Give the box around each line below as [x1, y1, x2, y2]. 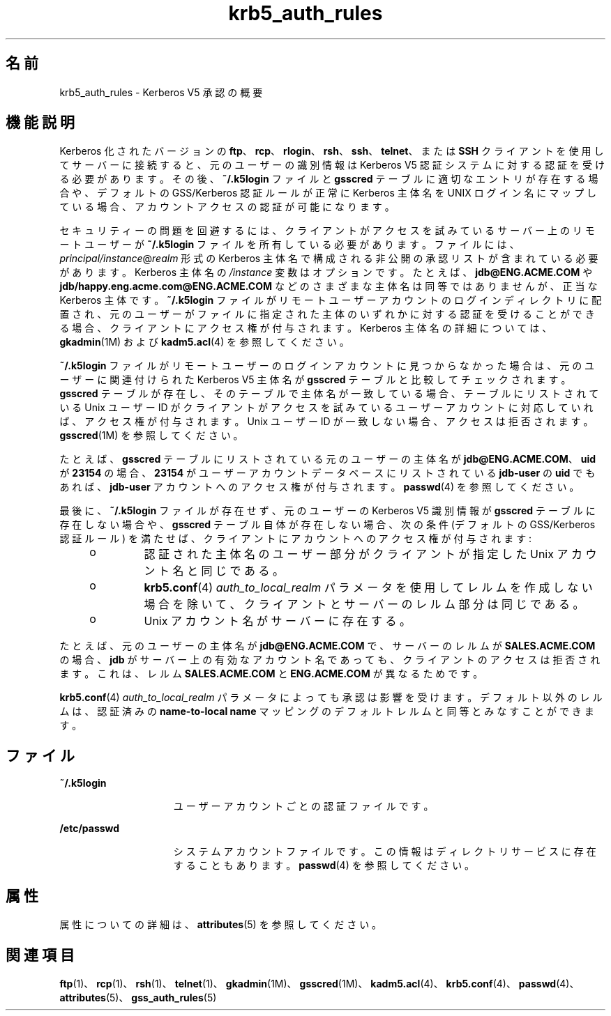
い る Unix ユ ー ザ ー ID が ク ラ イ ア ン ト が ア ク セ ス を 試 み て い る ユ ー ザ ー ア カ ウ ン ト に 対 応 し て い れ [59, 401, 594, 414]
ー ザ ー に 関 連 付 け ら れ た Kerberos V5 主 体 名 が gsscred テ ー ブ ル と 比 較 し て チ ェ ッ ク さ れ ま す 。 [59, 374, 571, 386]
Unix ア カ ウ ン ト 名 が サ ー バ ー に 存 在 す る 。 [144, 614, 411, 629]
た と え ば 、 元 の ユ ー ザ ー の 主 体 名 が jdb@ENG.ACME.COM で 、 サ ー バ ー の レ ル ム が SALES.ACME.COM [59, 640, 596, 652]
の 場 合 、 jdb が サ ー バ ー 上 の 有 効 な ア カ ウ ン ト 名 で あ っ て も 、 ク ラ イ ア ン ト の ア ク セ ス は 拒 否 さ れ [59, 654, 601, 666]
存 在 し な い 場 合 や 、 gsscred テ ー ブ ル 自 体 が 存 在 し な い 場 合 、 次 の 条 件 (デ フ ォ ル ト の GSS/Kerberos [59, 518, 596, 531]
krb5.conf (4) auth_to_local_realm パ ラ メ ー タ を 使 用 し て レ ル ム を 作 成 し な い [144, 580, 593, 595]
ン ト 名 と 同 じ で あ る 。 [144, 564, 285, 578]
